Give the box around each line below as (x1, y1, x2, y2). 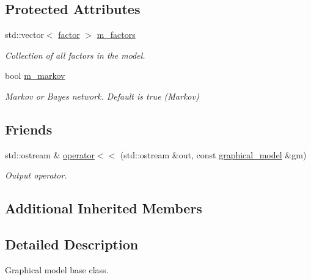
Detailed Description (5, 235, 139, 254)
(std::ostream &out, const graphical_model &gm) (120, 148, 307, 161)
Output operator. (5, 169, 67, 182)
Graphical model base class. (5, 263, 109, 276)
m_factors (97, 28, 136, 41)
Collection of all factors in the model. (5, 48, 145, 61)
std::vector (5, 28, 44, 41)
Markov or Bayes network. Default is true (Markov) (5, 89, 199, 102)
